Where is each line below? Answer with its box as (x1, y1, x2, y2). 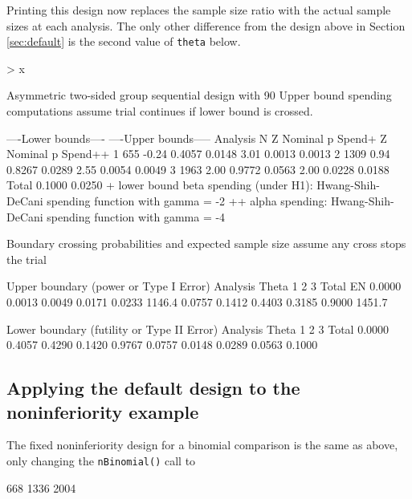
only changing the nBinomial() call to (6, 452, 196, 469)
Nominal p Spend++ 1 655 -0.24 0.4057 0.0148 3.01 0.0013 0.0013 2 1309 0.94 (6, 145, 390, 162)
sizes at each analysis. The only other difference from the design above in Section (6, 17, 406, 34)
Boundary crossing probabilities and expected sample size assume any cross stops (6, 235, 406, 252)
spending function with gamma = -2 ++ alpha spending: (47, 193, 328, 209)
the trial (6, 250, 47, 267)
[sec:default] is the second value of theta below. (6, 33, 241, 50)
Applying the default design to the (6, 375, 300, 400)
